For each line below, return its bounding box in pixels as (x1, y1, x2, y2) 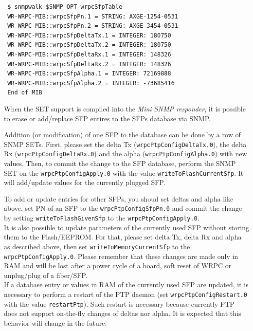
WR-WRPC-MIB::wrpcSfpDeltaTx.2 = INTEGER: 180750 (7, 41, 171, 49)
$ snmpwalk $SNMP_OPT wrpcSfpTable (7, 3, 123, 10)
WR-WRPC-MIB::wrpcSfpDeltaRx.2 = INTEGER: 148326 (7, 60, 171, 68)
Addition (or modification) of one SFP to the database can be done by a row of (4, 129, 241, 140)
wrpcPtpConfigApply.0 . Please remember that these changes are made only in (4, 251, 238, 261)
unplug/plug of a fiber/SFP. (4, 270, 88, 280)
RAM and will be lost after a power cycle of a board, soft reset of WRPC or (4, 260, 232, 271)
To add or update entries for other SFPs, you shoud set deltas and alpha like (4, 193, 234, 203)
